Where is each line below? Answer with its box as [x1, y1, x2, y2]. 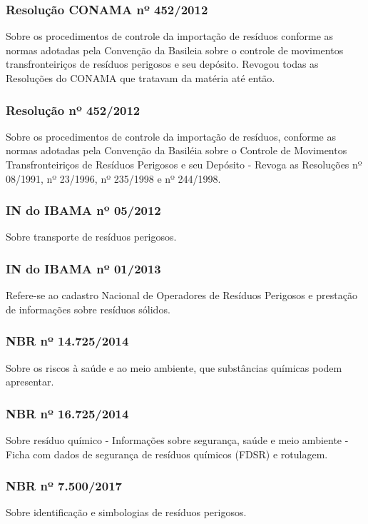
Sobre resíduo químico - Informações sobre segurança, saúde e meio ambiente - [6, 433, 349, 448]
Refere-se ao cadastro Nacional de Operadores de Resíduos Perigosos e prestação [6, 288, 357, 303]
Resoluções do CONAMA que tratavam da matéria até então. [6, 71, 275, 85]
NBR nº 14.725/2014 [6, 332, 129, 350]
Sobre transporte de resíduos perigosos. [6, 229, 177, 244]
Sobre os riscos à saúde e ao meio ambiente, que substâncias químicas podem [6, 360, 342, 375]
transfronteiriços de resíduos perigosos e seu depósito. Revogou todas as [6, 56, 319, 71]
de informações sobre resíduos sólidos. [6, 301, 170, 316]
